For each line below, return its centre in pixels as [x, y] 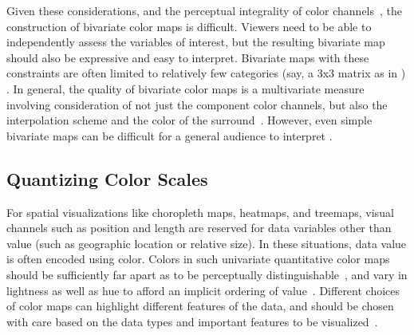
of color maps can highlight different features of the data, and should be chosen [200, 306]
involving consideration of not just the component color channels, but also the [197, 104]
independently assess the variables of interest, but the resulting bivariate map [196, 42]
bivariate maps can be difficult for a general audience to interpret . [170, 135]
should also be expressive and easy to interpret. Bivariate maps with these [188, 57]
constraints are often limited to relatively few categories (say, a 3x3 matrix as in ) [206, 73]
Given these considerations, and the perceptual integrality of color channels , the [205, 10]
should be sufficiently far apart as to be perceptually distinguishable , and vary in [207, 274]
